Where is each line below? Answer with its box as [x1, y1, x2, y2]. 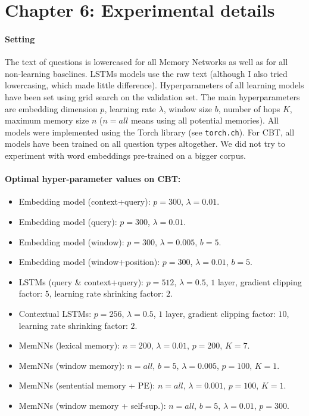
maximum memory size [5, 114, 89, 127]
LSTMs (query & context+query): [18, 275, 143, 288]
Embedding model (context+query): [18, 195, 151, 208]
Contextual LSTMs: [18, 307, 92, 319]
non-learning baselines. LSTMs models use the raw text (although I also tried [5, 67, 288, 79]
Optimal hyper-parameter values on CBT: [5, 172, 181, 185]
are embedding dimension [5, 102, 98, 115]
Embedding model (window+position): [18, 255, 160, 268]
